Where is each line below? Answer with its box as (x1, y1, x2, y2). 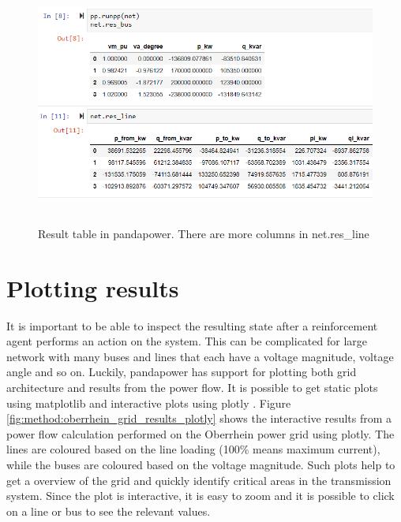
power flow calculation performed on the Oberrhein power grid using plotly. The (6, 425, 395, 442)
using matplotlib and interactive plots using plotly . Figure (6, 394, 291, 411)
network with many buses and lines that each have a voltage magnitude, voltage (6, 348, 394, 364)
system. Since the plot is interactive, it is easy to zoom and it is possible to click (6, 487, 395, 504)
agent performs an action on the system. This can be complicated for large (6, 333, 367, 349)
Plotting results (6, 271, 179, 304)
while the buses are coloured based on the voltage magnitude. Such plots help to (6, 457, 395, 473)
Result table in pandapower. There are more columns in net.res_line (38, 225, 369, 241)
